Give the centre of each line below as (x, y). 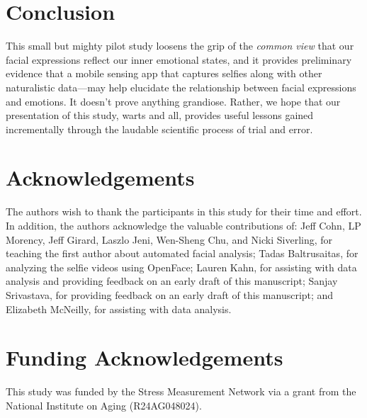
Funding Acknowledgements (145, 357)
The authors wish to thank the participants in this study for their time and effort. (184, 211)
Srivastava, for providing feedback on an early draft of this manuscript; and (170, 294)
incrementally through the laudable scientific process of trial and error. (159, 129)
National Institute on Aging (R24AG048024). (104, 405)
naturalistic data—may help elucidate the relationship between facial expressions (181, 87)
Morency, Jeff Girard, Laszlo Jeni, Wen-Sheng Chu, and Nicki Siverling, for (169, 239)
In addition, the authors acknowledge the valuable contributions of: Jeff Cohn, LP (183, 225)
